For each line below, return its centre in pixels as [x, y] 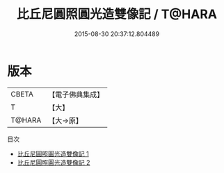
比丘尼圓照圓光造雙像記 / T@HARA [117, 14]
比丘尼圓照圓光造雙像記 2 [54, 162]
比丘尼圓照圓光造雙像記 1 [53, 154]
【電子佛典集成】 [76, 94]
